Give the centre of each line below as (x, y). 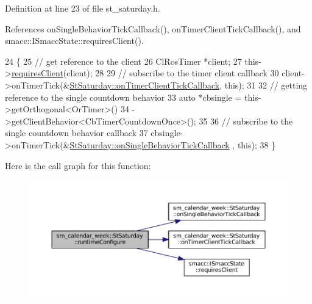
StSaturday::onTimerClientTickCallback (145, 85)
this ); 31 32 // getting (266, 85)
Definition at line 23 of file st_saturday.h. (83, 8)
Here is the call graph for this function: (78, 165)
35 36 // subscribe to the (246, 121)
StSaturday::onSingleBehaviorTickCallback (150, 144)
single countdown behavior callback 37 (76, 133)
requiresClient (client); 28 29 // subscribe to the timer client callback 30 (145, 73)
